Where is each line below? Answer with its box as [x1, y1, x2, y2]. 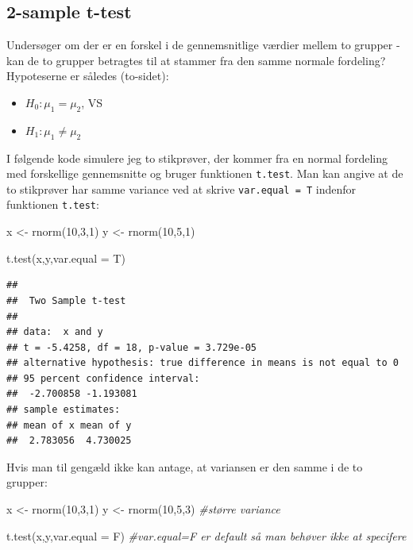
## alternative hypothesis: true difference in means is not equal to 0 [6, 357, 399, 369]
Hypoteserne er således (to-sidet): [6, 67, 169, 84]
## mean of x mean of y [6, 419, 132, 431]
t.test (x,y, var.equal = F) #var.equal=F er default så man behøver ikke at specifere [6, 527, 407, 544]
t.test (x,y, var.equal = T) [6, 249, 125, 266]
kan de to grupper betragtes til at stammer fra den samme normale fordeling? [6, 52, 386, 68]
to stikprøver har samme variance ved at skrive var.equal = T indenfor [6, 180, 357, 197]
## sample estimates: [6, 404, 121, 416]
